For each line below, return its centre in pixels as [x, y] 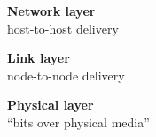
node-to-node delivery [66, 75]
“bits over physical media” [78, 122]
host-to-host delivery [63, 28]
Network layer [51, 11]
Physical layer [51, 105]
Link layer [39, 58]
